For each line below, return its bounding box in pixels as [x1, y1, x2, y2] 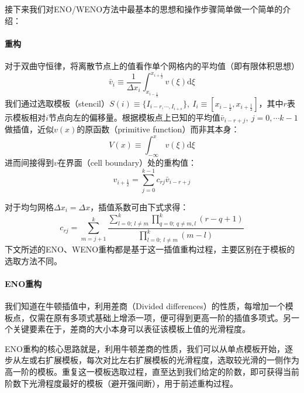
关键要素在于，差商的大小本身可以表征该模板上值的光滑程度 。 [12, 323, 250, 335]
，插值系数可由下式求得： [90, 200, 189, 213]
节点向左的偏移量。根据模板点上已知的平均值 [48, 111, 220, 123]
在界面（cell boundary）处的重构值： [57, 156, 197, 169]
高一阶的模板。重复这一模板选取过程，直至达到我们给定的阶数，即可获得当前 [5, 365, 299, 377]
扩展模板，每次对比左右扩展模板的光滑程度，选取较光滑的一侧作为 [45, 354, 299, 366]
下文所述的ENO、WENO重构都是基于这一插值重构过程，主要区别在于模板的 [5, 243, 295, 255]
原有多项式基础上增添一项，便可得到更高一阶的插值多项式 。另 [53, 311, 291, 323]
